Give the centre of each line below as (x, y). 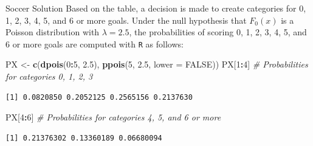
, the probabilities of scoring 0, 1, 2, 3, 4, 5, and (218, 32)
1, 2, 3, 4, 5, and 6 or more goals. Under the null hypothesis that (126, 20)
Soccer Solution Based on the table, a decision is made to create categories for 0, (156, 8)
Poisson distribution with (53, 32)
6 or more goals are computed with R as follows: (95, 43)
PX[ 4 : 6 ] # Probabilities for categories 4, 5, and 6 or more (113, 117)
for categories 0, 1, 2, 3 (49, 76)
